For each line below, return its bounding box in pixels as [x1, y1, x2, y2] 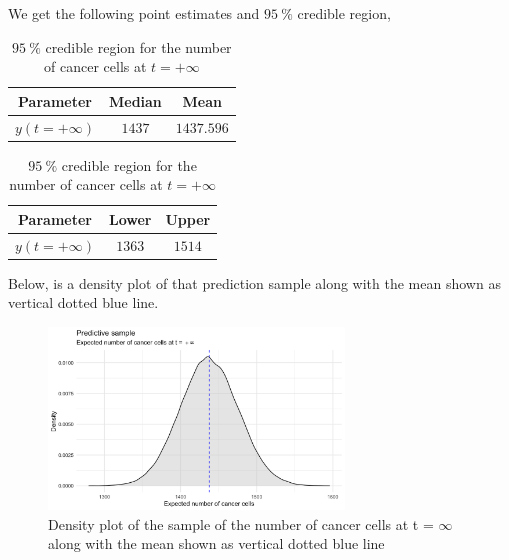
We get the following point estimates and [8, 3, 260, 23]
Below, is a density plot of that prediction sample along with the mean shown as [8, 272, 501, 293]
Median [108, 90, 162, 111]
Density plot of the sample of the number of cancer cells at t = [48, 513, 434, 534]
